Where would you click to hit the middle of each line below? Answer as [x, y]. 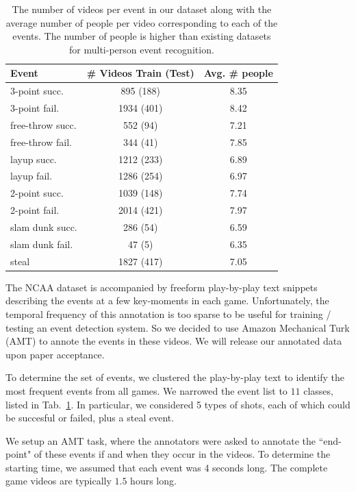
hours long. [153, 481]
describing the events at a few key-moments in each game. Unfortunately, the [167, 300]
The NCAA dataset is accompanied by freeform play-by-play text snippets [162, 287]
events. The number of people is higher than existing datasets [142, 36]
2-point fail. [35, 210]
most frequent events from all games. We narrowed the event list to [147, 390]
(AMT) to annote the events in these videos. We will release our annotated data [174, 341]
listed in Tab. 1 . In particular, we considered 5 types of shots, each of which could [178, 404]
